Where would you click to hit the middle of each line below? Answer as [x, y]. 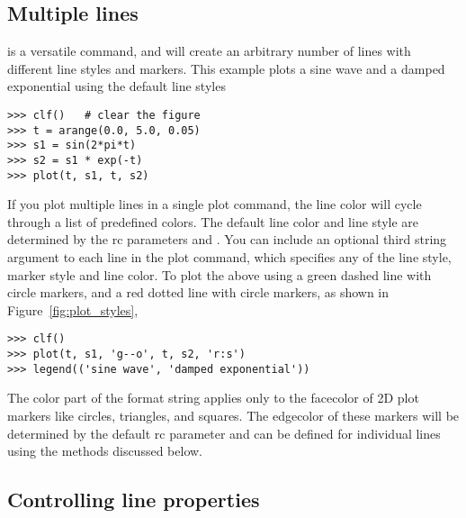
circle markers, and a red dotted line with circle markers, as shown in [198, 292]
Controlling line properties [134, 500]
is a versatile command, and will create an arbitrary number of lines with [209, 51]
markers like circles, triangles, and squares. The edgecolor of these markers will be [233, 415]
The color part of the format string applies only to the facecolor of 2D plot [213, 398]
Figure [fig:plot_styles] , [73, 309]
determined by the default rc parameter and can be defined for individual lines [224, 433]
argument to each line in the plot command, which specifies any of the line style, [229, 257]
